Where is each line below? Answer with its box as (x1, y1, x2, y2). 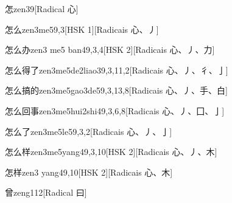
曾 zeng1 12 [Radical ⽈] (5, 186, 87, 199)
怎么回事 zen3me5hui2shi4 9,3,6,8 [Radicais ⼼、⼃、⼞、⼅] (5, 104, 225, 117)
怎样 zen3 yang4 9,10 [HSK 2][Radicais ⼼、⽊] (5, 165, 173, 178)
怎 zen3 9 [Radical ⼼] (5, 2, 79, 15)
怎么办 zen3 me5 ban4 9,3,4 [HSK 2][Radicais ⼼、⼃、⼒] (5, 43, 215, 56)
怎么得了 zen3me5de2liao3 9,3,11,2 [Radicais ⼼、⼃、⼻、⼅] (5, 63, 228, 76)
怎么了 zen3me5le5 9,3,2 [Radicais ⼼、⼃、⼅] (5, 125, 172, 137)
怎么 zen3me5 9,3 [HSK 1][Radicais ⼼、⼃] (5, 22, 159, 35)
